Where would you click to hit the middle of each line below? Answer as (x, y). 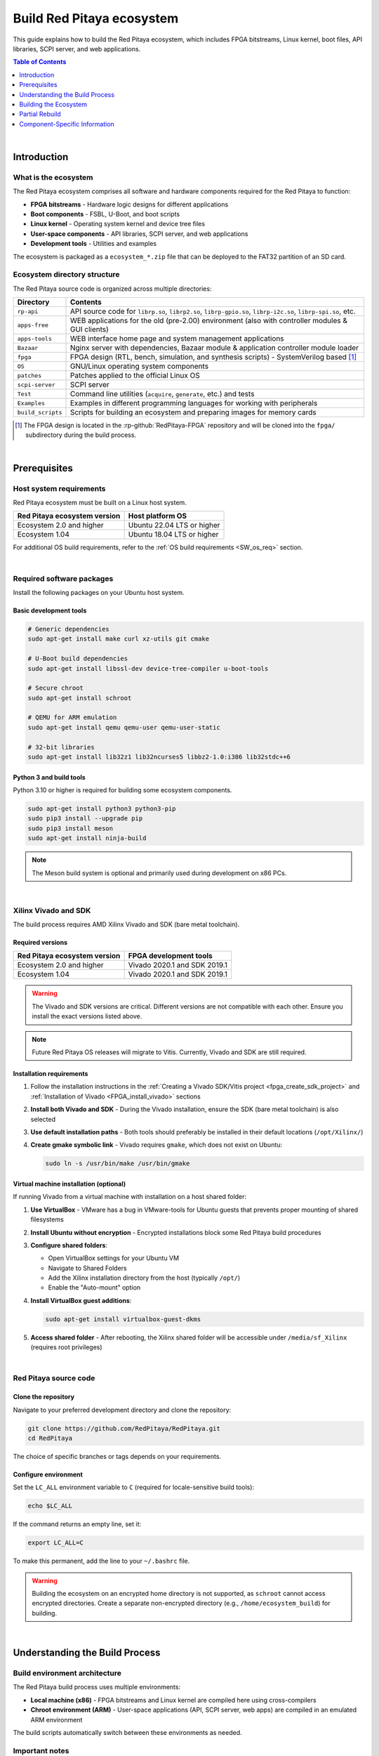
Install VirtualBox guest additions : (81, 1300)
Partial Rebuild (40, 114)
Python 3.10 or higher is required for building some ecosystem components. (122, 790)
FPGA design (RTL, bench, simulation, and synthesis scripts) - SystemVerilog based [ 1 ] (213, 357)
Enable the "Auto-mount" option (94, 1287)
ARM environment (56, 1719)
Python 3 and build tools (49, 777)
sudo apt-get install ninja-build (87, 838)
